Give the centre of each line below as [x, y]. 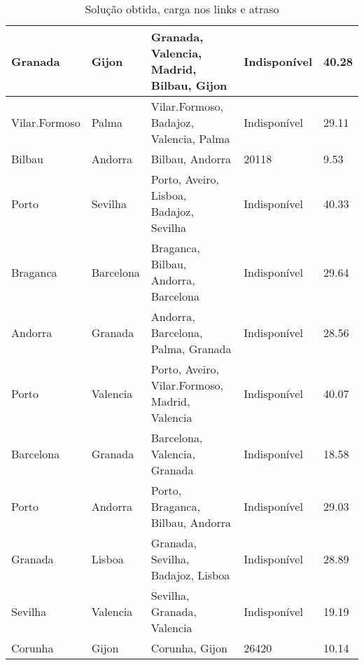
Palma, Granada [191, 349]
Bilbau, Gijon [189, 85]
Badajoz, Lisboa [190, 575]
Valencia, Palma [190, 138]
